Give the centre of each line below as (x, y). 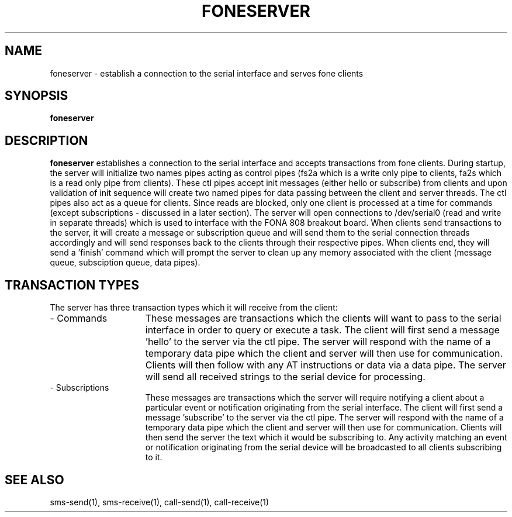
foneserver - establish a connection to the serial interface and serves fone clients (207, 73)
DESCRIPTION (46, 140)
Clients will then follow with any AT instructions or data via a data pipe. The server (326, 365)
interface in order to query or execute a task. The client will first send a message (322, 330)
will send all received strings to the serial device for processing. (285, 377)
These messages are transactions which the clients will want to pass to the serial (323, 318)
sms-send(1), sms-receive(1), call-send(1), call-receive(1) (160, 502)
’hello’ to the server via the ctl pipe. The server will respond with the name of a (318, 342)
